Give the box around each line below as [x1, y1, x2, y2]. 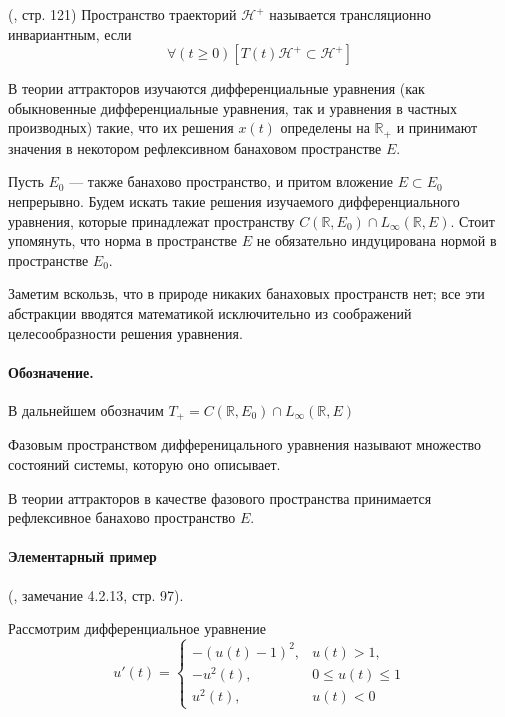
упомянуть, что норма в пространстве [8, 230, 238, 251]
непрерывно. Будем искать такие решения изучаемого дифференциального [8, 191, 460, 212]
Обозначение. [8, 361, 94, 382]
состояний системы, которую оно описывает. [8, 454, 281, 475]
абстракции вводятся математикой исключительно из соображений [8, 302, 412, 323]
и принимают [396, 117, 478, 138]
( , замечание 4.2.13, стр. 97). [8, 584, 184, 605]
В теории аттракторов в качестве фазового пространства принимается [8, 487, 432, 508]
